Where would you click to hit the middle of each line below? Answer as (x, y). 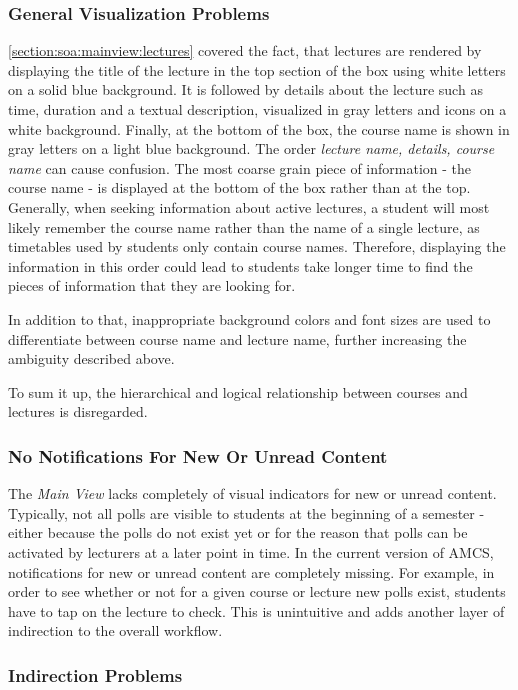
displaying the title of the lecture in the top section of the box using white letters (257, 69)
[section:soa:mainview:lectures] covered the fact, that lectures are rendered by (245, 50)
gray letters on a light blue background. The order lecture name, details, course (251, 148)
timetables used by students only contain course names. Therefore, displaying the (257, 246)
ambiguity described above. (91, 358)
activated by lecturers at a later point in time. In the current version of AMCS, (251, 551)
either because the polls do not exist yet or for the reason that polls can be (238, 532)
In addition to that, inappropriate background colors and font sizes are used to (249, 318)
